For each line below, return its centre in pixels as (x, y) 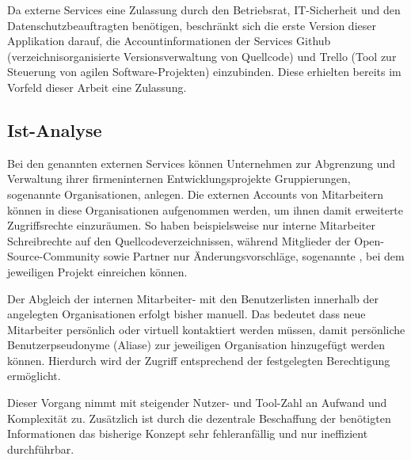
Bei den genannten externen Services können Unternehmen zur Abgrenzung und (202, 163)
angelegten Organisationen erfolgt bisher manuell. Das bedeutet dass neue (186, 314)
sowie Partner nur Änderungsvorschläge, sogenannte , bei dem (254, 256)
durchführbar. (41, 449)
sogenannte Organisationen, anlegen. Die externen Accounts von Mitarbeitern (196, 194)
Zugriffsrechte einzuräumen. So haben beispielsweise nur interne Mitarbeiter (191, 225)
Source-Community (54, 256)
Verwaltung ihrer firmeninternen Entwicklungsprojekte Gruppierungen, (179, 179)
